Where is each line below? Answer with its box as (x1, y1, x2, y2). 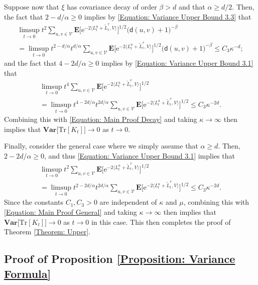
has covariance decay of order (67, 2, 157, 12)
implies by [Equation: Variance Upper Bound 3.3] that (84, 11, 251, 22)
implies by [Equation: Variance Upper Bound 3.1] (101, 58, 253, 68)
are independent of (99, 197, 157, 207)
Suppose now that (4, 2, 59, 12)
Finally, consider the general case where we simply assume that (4, 140, 198, 151)
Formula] (4, 265, 51, 281)
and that (178, 2, 205, 12)
